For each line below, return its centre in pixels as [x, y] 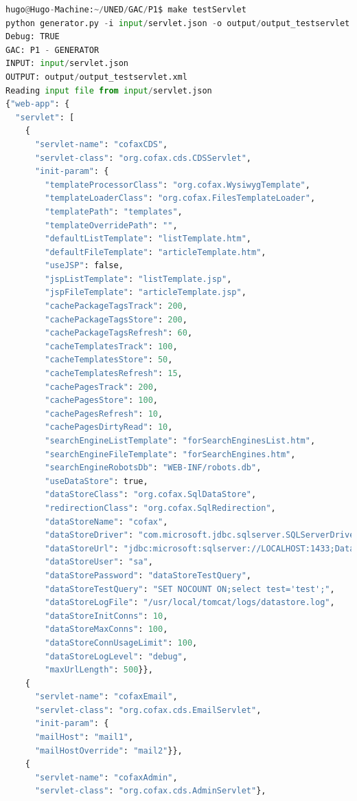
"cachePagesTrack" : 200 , [101, 387]
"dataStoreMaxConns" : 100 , [106, 629]
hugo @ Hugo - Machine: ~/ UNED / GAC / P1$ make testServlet [126, 10]
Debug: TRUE [33, 37]
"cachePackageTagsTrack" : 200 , [116, 306]
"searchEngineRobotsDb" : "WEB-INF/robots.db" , [153, 468]
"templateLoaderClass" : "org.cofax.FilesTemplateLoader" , [180, 198]
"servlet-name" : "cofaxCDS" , [101, 144]
